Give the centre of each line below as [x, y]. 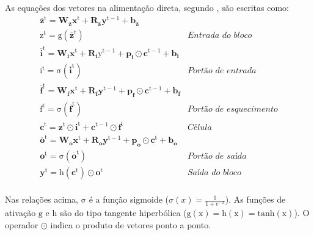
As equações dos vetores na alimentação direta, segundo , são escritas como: [147, 7]
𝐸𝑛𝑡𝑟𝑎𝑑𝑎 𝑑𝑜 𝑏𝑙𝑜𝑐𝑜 [220, 35]
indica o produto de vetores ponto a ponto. [131, 224]
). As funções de [255, 199]
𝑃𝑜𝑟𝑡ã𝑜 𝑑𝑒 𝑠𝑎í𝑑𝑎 [217, 157]
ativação [20, 212]
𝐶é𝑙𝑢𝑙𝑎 [199, 127]
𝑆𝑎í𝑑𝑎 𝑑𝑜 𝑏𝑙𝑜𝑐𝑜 [214, 173]
